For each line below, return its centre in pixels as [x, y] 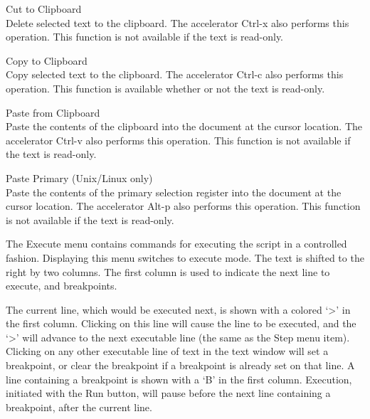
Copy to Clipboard [47, 60]
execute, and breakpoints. [62, 286]
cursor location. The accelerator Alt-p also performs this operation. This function [183, 206]
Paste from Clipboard [53, 112]
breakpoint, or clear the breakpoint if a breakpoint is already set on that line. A [180, 365]
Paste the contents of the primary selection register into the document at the [174, 192]
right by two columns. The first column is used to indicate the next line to [168, 271]
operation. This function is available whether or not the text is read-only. [165, 88]
